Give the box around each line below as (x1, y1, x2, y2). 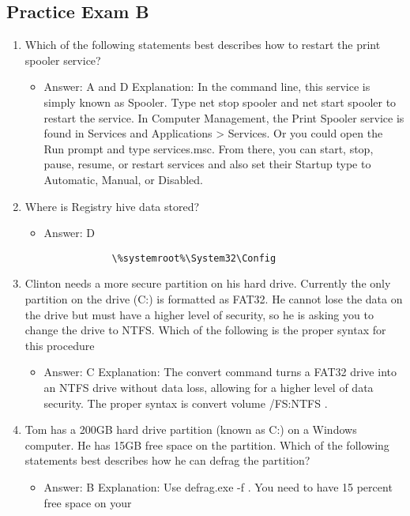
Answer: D (43, 224, 96, 241)
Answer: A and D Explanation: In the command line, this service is (43, 78, 371, 95)
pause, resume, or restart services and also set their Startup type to (43, 156, 371, 172)
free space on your (43, 494, 132, 510)
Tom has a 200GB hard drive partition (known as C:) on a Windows (24, 421, 357, 438)
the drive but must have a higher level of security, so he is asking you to (24, 306, 374, 322)
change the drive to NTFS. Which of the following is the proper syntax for (24, 322, 386, 338)
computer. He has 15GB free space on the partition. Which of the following (24, 436, 389, 453)
